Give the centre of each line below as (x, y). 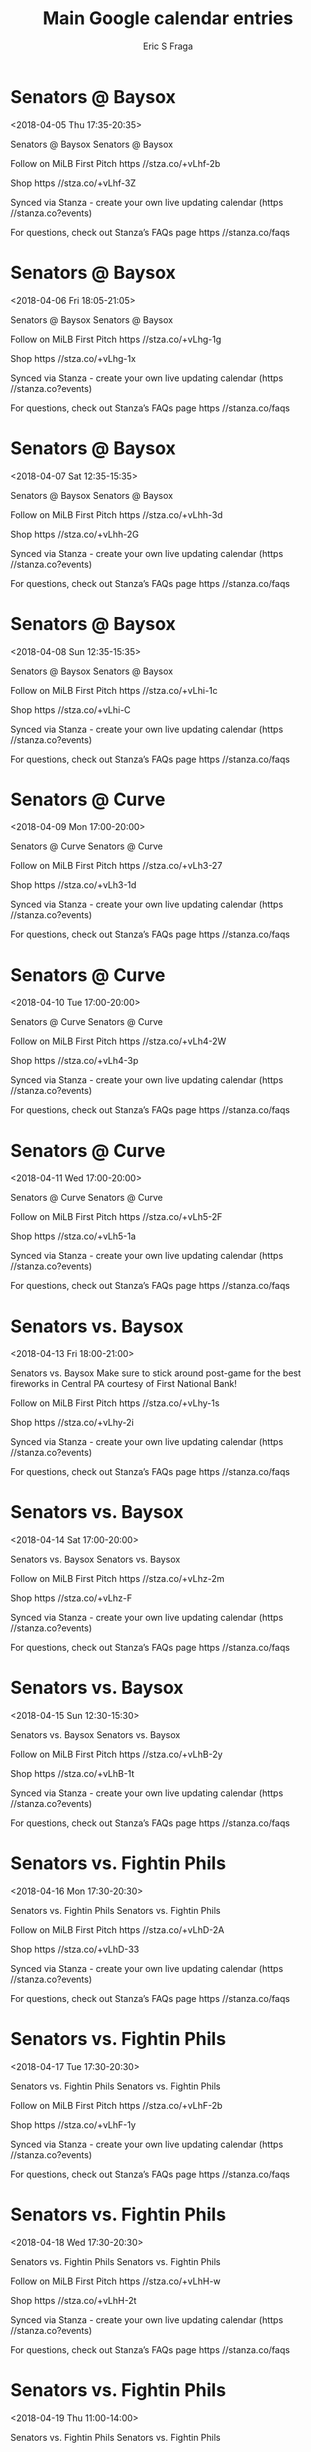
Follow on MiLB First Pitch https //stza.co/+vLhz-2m (117, 1579)
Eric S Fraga (168, 46)
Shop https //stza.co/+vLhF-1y (73, 2125)
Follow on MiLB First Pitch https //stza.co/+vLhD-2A (117, 1930)
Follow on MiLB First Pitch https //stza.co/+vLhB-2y (116, 1754)
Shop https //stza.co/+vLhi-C (71, 709)
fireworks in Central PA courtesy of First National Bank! (123, 1384)
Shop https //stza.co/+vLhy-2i (72, 1423)
